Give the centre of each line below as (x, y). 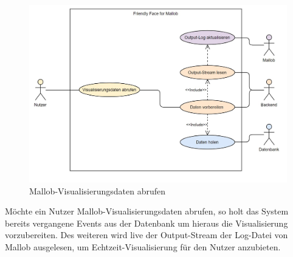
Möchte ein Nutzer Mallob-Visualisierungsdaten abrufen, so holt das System (147, 211)
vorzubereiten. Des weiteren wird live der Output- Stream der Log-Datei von (146, 235)
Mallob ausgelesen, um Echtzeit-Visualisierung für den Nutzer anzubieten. (143, 246)
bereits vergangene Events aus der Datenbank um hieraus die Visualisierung (146, 223)
